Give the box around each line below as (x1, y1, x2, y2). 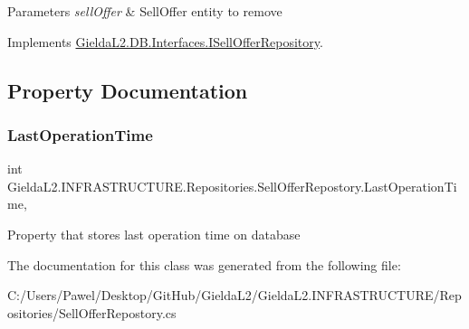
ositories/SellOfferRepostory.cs (7, 303, 177, 322)
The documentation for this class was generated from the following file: (7, 255, 401, 274)
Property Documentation (7, 76, 248, 104)
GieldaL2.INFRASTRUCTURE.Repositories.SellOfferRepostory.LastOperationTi (7, 176, 457, 195)
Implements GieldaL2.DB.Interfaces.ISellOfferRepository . (7, 32, 323, 51)
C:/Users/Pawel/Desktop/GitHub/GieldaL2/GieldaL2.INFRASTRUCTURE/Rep (7, 286, 462, 305)
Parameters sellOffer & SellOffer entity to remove (7, 2, 282, 20)
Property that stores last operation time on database (7, 224, 301, 243)
